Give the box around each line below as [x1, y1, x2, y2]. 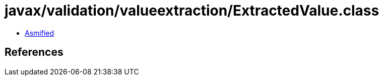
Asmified [25, 28, 54, 37]
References [5, 46, 63, 59]
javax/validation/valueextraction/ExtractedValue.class [5, 2, 379, 19]
